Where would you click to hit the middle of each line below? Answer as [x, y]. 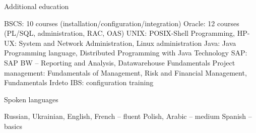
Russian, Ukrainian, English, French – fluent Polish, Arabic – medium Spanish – [128, 116]
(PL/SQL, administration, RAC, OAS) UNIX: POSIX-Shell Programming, [119, 33]
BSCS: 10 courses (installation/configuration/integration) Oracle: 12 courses [122, 23]
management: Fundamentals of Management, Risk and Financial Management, [125, 72]
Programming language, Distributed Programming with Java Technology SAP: [126, 53]
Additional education [37, 6]
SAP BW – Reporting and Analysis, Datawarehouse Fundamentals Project [120, 62]
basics [13, 126]
